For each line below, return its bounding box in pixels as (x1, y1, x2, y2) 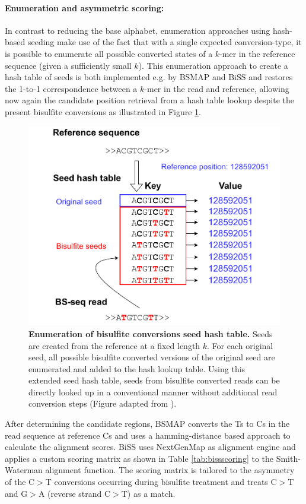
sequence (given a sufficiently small (5, 59, 132, 71)
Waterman (5, 464, 43, 476)
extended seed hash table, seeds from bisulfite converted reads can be (28, 374, 280, 386)
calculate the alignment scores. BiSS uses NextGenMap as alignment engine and (5, 440, 296, 453)
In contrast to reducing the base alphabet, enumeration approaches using (5, 24, 270, 36)
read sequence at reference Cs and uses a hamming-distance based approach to (5, 429, 291, 441)
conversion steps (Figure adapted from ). (28, 397, 177, 410)
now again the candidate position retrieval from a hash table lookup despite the (5, 94, 295, 106)
